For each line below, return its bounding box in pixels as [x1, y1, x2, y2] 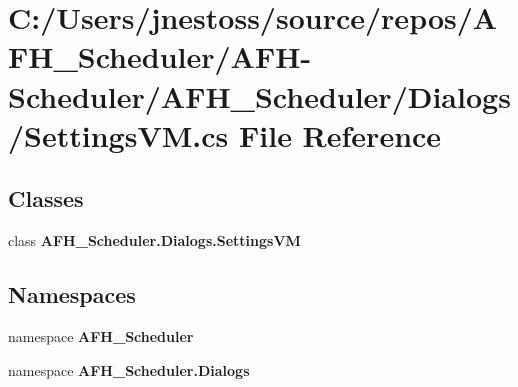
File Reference [239, 114, 442, 155]
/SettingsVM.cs [8, 114, 229, 155]
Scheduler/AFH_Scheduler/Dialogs [8, 75, 511, 116]
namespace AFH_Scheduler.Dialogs [8, 359, 250, 380]
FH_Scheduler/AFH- [8, 36, 312, 77]
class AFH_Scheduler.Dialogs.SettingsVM [8, 230, 301, 251]
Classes [8, 183, 84, 214]
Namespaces [8, 279, 136, 310]
